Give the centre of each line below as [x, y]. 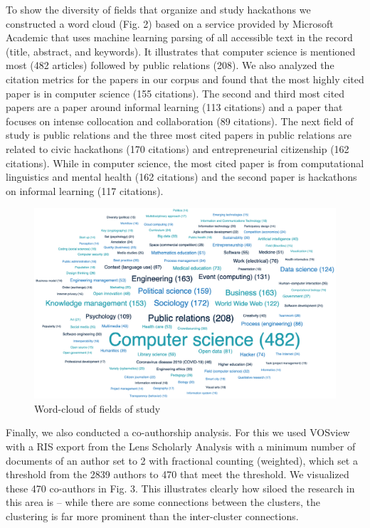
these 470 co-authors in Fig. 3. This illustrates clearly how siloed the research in [180, 488]
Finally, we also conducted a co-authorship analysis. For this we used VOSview [178, 432]
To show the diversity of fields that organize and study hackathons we [158, 9]
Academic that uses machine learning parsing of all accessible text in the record [179, 37]
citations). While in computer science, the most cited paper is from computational [185, 163]
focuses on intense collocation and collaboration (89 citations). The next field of [180, 121]
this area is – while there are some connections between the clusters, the [163, 502]
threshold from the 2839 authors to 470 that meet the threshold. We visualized [178, 474]
